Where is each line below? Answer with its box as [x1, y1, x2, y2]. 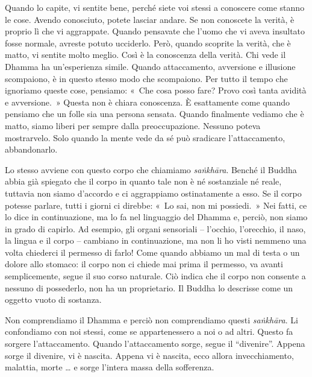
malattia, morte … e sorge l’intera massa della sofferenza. [5, 361, 214, 373]
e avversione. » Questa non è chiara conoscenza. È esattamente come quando [5, 95, 290, 108]
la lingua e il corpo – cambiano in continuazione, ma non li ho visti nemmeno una [5, 234, 307, 247]
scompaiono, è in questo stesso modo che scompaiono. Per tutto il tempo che [5, 72, 288, 84]
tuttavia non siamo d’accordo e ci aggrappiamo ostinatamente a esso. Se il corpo [5, 186, 302, 199]
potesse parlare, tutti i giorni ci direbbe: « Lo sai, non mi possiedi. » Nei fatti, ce [5, 198, 307, 211]
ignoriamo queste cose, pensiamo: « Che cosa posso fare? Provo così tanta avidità [5, 84, 307, 97]
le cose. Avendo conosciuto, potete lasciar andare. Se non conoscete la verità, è [5, 13, 295, 25]
